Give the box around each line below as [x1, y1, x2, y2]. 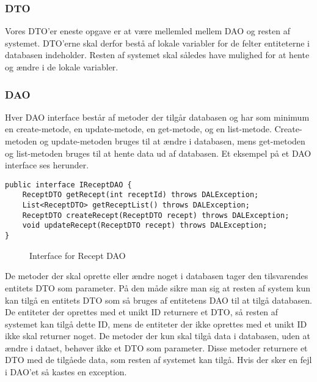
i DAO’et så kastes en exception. [5, 365, 127, 378]
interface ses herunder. [5, 159, 89, 171]
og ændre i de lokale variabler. [5, 61, 118, 73]
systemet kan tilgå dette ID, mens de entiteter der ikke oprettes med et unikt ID [5, 317, 307, 330]
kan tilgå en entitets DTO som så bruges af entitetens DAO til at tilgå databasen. [5, 293, 312, 306]
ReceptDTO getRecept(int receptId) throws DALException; [22, 190, 259, 200]
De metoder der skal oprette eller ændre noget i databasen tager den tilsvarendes [5, 269, 308, 282]
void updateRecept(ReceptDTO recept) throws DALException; [22, 221, 268, 230]
